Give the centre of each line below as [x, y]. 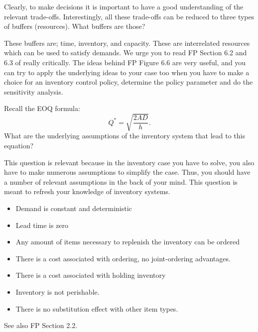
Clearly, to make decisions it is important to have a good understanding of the [124, 6]
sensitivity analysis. [34, 91]
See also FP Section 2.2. [41, 325]
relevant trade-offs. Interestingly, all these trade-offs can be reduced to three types [129, 16]
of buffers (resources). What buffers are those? [75, 26]
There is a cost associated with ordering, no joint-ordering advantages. [123, 258]
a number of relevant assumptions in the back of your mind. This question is [121, 181]
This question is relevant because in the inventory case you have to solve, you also [129, 162]
